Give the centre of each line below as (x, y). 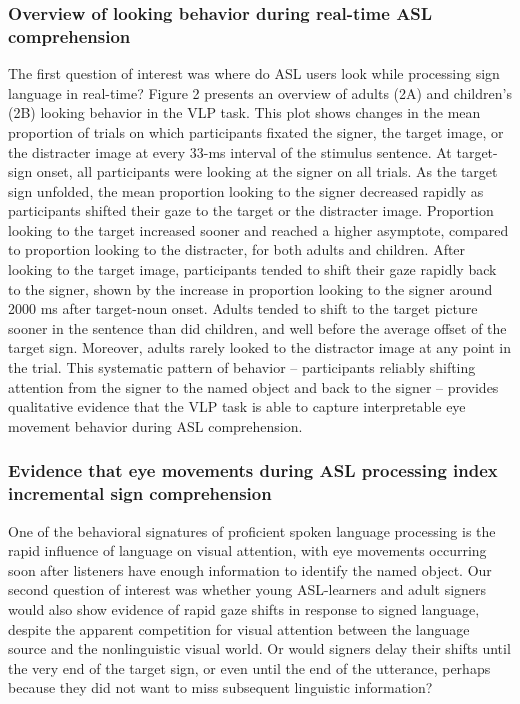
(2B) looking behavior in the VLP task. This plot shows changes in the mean (244, 112)
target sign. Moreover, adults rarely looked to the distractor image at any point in (259, 347)
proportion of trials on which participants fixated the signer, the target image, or (256, 131)
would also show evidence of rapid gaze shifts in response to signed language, (244, 608)
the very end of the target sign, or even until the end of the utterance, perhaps (249, 667)
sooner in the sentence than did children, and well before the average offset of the (257, 327)
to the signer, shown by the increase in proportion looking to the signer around (250, 288)
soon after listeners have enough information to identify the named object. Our (250, 569)
